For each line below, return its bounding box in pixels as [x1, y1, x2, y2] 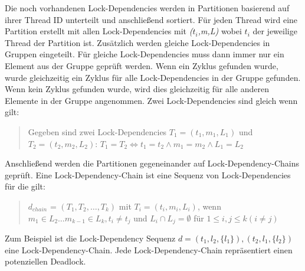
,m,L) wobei [198, 25, 242, 37]
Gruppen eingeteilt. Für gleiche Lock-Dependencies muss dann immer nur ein [5, 48, 284, 60]
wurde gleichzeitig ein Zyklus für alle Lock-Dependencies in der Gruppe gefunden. [5, 71, 301, 83]
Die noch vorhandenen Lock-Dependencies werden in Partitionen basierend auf [5, 2, 290, 14]
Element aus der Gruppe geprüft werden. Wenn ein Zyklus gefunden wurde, [5, 59, 278, 71]
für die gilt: [5, 180, 45, 192]
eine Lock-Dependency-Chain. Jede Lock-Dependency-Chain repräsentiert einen [5, 243, 293, 256]
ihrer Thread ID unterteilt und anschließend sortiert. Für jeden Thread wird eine [5, 13, 298, 25]
